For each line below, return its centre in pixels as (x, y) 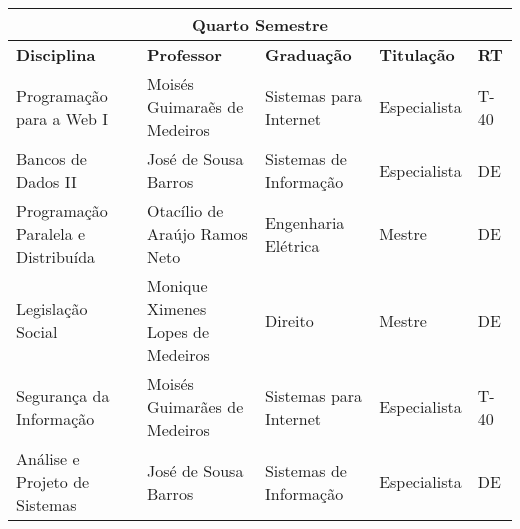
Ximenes (177, 308)
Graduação (308, 54)
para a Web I (62, 118)
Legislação (52, 308)
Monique (177, 285)
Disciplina (56, 54)
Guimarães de (195, 406)
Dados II (46, 181)
